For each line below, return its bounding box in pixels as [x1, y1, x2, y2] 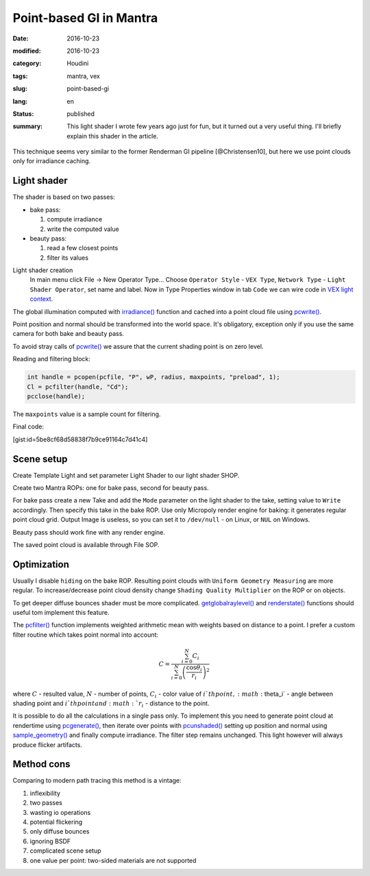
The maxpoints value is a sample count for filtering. [12, 410, 161, 418]
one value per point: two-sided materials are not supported [29, 856, 197, 864]
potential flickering [29, 818, 83, 826]
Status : [12, 110, 34, 118]
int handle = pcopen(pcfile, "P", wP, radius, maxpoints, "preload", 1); [27, 374, 280, 381]
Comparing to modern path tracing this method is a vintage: [12, 777, 182, 785]
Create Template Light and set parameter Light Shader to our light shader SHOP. [12, 471, 240, 479]
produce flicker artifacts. [12, 740, 82, 749]
